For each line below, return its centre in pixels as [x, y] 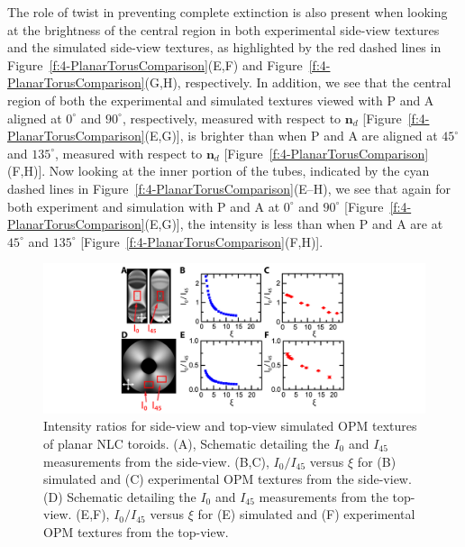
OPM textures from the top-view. [136, 531]
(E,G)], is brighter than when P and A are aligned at [291, 136]
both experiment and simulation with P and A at [144, 206]
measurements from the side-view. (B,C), [156, 461]
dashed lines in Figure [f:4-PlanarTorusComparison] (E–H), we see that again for [229, 188]
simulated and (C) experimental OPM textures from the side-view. [228, 479]
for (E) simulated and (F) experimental [306, 514]
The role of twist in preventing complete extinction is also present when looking [228, 12]
